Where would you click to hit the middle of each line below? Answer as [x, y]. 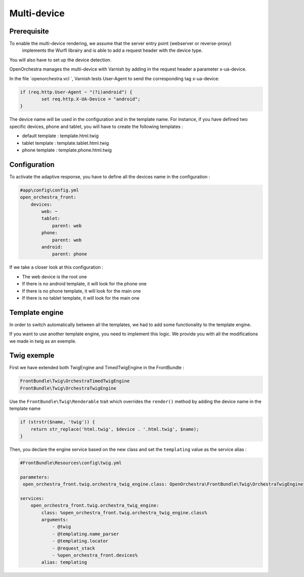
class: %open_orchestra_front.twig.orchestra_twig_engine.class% [124, 512]
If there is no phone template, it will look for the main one [82, 291]
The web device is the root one [54, 276]
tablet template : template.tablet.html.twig [65, 143]
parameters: [35, 477]
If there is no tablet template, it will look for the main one [81, 298]
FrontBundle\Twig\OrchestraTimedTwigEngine [75, 381]
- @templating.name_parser [85, 534]
